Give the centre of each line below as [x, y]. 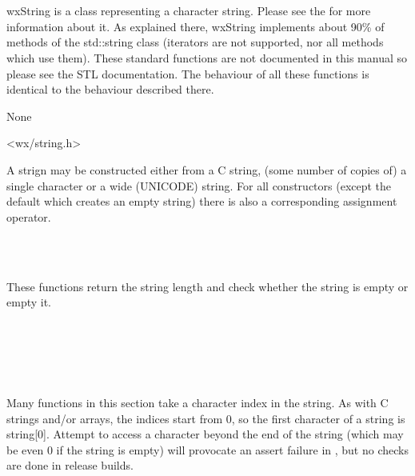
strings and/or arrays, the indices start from [115, 418]
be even [25, 449]
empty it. [29, 302]
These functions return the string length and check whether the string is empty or [207, 286]
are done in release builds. [70, 465]
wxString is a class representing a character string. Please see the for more [189, 11]
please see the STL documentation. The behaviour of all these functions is [188, 73]
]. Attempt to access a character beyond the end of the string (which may [223, 434]
